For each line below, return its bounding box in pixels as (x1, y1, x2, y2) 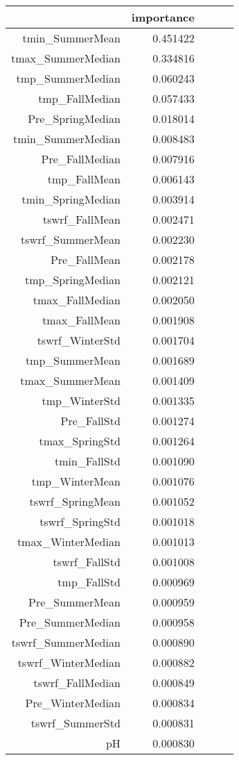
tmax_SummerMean (20, 372, 121, 388)
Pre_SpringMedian (28, 110, 121, 126)
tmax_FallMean (42, 312, 121, 328)
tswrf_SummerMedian (11, 634, 121, 650)
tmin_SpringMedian (21, 191, 121, 207)
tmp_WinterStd (42, 393, 121, 408)
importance (131, 9, 195, 25)
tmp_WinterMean (31, 473, 121, 489)
